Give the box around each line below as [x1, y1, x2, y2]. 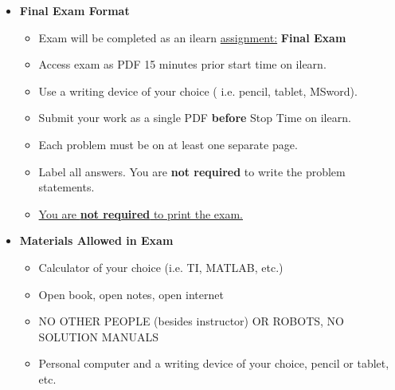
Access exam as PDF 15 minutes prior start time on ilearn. [38, 56, 327, 73]
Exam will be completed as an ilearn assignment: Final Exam [38, 29, 346, 45]
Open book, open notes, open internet [38, 286, 224, 302]
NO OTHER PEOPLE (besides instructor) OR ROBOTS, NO [38, 313, 344, 329]
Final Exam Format [19, 2, 130, 18]
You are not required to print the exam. [38, 205, 243, 222]
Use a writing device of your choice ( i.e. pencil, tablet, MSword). [38, 82, 358, 99]
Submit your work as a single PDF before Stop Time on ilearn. [38, 109, 351, 126]
